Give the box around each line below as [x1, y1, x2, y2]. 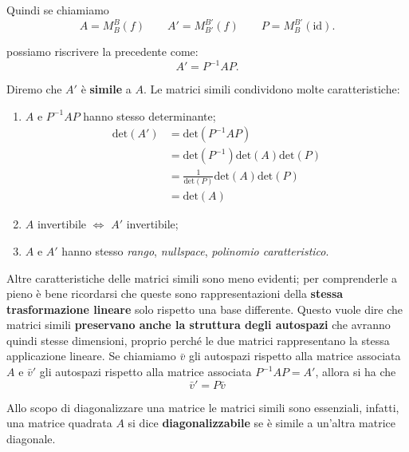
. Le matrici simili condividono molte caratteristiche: [143, 81, 400, 97]
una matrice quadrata [6, 414, 112, 431]
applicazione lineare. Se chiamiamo [6, 347, 176, 364]
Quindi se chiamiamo [6, 2, 109, 18]
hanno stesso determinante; [83, 107, 216, 124]
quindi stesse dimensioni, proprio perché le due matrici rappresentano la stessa [6, 331, 390, 348]
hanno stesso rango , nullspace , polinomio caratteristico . [61, 242, 329, 259]
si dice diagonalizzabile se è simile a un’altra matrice [128, 414, 396, 431]
